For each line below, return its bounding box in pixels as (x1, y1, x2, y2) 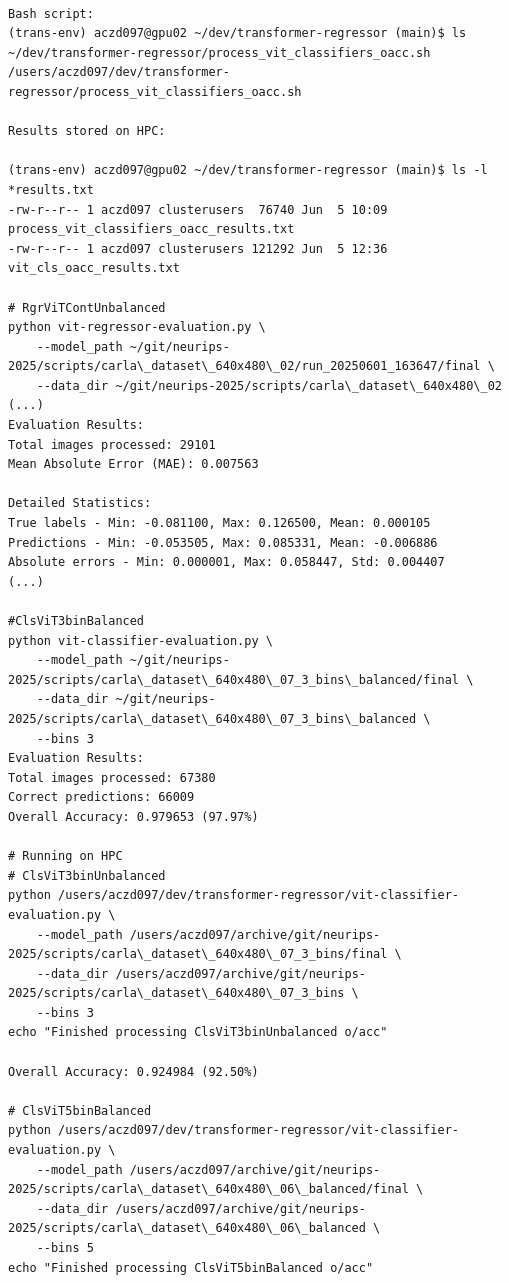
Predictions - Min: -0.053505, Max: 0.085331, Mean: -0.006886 (8, 535, 438, 550)
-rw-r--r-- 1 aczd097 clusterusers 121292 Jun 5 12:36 (8, 241, 388, 256)
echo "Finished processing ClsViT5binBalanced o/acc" (8, 1260, 374, 1275)
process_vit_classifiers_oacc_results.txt (8, 222, 295, 237)
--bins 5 (36, 1241, 94, 1255)
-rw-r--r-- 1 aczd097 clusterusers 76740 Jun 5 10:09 (8, 202, 388, 217)
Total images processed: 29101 (8, 437, 216, 452)
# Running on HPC (8, 849, 123, 864)
